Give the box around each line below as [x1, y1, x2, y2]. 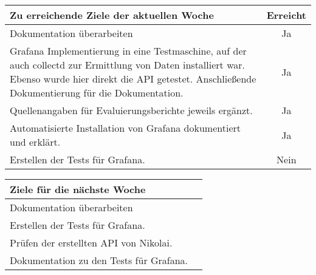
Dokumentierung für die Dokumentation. [10, 86, 184, 100]
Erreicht [266, 8, 306, 22]
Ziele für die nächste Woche [10, 182, 146, 196]
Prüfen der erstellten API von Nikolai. [10, 236, 173, 250]
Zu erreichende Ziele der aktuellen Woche [10, 8, 214, 22]
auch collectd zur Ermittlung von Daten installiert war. [10, 58, 245, 72]
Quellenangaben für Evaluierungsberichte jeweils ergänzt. [10, 103, 253, 117]
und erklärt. [10, 135, 61, 149]
